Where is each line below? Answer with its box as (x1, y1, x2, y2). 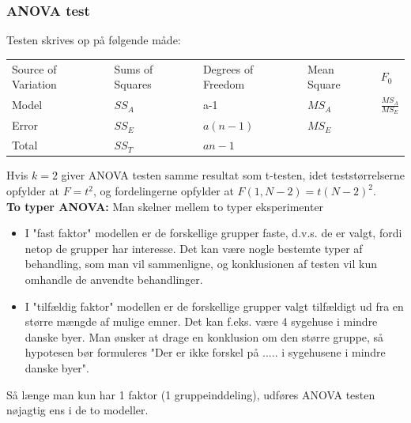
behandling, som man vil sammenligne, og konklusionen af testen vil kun (25, 255, 378, 272)
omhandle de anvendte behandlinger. (25, 270, 203, 287)
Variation (12, 76, 57, 93)
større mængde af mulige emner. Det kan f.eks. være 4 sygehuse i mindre (25, 313, 378, 330)
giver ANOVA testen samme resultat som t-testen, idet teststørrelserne (61, 167, 405, 183)
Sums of (114, 60, 153, 77)
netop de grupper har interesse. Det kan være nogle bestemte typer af (25, 240, 363, 256)
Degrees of (202, 60, 254, 77)
